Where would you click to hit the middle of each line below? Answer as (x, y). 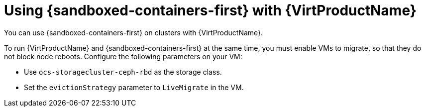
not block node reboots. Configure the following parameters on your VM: (123, 56)
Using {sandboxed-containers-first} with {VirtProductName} (210, 10)
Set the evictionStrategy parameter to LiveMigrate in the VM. (134, 87)
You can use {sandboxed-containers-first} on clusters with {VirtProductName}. (134, 32)
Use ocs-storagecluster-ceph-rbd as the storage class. (123, 72)
